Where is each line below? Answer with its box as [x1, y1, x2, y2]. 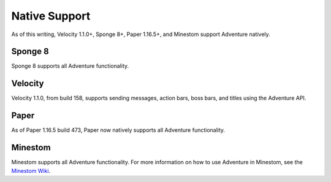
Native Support [11, 9, 91, 23]
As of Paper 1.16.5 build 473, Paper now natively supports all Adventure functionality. [11, 126, 226, 134]
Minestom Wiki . [11, 167, 51, 174]
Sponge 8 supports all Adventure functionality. [11, 62, 129, 70]
